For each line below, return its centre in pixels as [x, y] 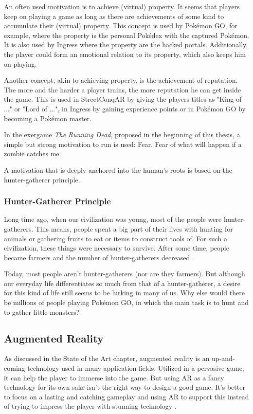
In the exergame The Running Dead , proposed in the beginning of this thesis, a [122, 135]
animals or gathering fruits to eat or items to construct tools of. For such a [116, 238]
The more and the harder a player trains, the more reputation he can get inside [122, 89]
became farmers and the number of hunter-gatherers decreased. [98, 257]
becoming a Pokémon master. [48, 118]
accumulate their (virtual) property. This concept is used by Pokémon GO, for [121, 26]
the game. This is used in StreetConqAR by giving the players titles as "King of [123, 99]
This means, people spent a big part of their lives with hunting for [134, 228]
